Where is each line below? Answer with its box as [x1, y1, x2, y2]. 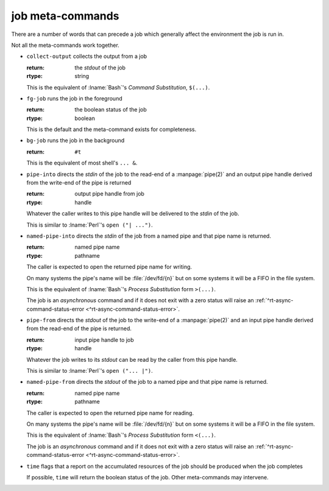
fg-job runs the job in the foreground [26, 94, 122, 102]
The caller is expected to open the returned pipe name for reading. [26, 409, 194, 417]
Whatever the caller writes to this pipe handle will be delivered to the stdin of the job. [26, 210, 239, 217]
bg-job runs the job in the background [26, 137, 125, 144]
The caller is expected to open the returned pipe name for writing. [26, 263, 192, 270]
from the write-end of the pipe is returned [26, 179, 132, 186]
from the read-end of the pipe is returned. [26, 325, 132, 332]
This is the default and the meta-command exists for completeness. [26, 125, 197, 133]
